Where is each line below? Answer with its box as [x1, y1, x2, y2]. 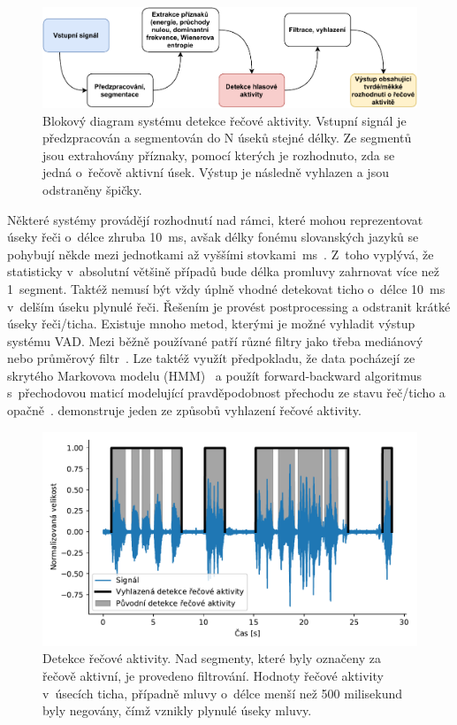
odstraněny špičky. [42, 180, 142, 198]
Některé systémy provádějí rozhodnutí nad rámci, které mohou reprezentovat [7, 210, 423, 228]
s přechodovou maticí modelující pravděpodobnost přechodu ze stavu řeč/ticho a [7, 383, 446, 402]
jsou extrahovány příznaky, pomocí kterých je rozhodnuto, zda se [42, 145, 395, 164]
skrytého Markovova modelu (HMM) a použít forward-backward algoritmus [7, 366, 423, 384]
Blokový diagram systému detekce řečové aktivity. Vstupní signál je [42, 111, 407, 129]
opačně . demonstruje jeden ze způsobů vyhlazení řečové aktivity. [7, 401, 362, 420]
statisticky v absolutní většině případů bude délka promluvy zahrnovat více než [7, 262, 439, 281]
